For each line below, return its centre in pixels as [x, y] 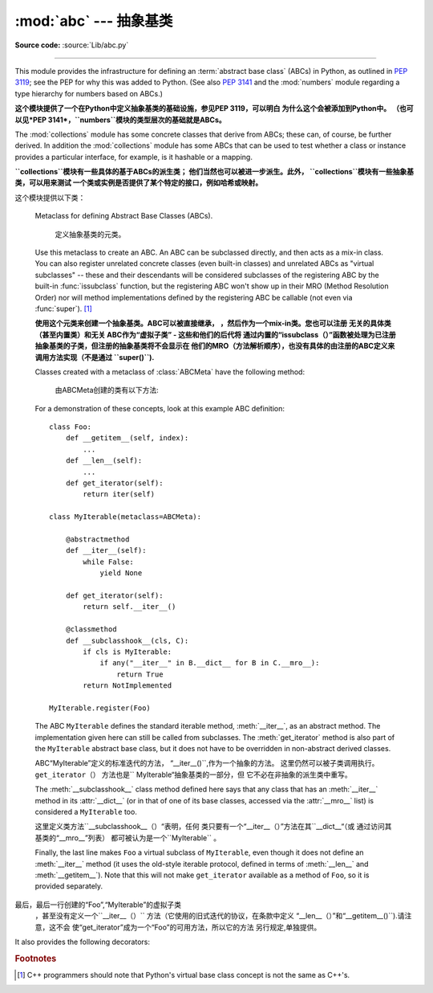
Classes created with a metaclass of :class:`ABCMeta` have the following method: [170, 372]
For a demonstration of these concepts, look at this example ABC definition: [160, 408]
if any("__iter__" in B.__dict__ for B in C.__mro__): [210, 663]
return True [140, 674]
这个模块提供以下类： [50, 198]
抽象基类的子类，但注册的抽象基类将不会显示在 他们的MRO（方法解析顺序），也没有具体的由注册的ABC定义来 [215, 346]
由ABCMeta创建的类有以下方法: [107, 390]
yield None [121, 573]
